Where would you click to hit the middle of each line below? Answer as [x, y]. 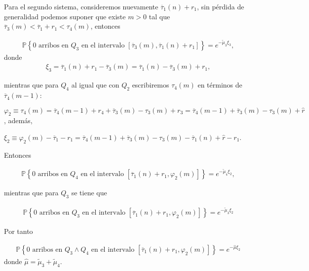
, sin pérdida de [220, 6]
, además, [18, 120]
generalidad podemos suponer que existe [65, 16]
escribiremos [151, 85]
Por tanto [19, 231]
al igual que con [95, 85]
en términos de [220, 85]
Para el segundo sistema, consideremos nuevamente [81, 6]
